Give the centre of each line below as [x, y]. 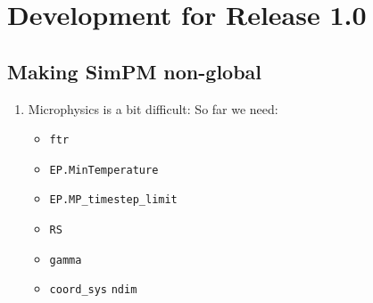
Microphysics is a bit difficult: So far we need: [153, 108]
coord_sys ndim [93, 290]
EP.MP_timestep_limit [113, 200]
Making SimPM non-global [135, 71]
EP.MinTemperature [104, 170]
